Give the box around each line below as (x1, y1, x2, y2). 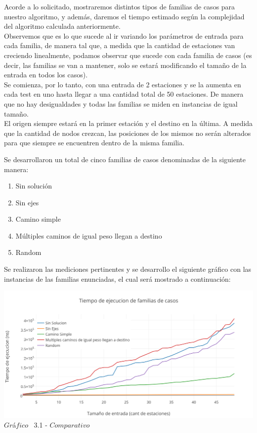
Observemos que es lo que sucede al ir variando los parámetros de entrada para (4, 30, 244, 41)
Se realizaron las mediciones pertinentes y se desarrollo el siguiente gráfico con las (4, 264, 252, 274)
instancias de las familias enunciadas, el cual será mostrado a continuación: (4, 273, 231, 284)
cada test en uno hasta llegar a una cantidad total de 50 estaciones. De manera (4, 89, 244, 99)
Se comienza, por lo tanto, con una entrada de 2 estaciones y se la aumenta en (4, 79, 241, 89)
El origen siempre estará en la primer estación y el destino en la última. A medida (4, 118, 253, 128)
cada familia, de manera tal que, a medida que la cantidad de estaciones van (4, 40, 235, 51)
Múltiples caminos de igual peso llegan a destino (15, 230, 162, 241)
